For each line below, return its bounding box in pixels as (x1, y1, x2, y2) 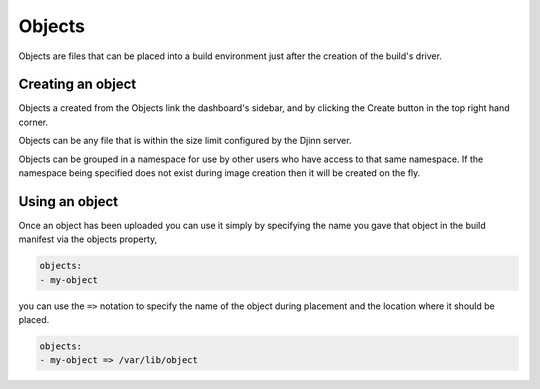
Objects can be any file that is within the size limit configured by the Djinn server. (18, 135, 352, 147)
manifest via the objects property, (18, 233, 158, 245)
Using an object (18, 193, 119, 210)
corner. (18, 116, 49, 128)
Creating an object (18, 76, 137, 93)
